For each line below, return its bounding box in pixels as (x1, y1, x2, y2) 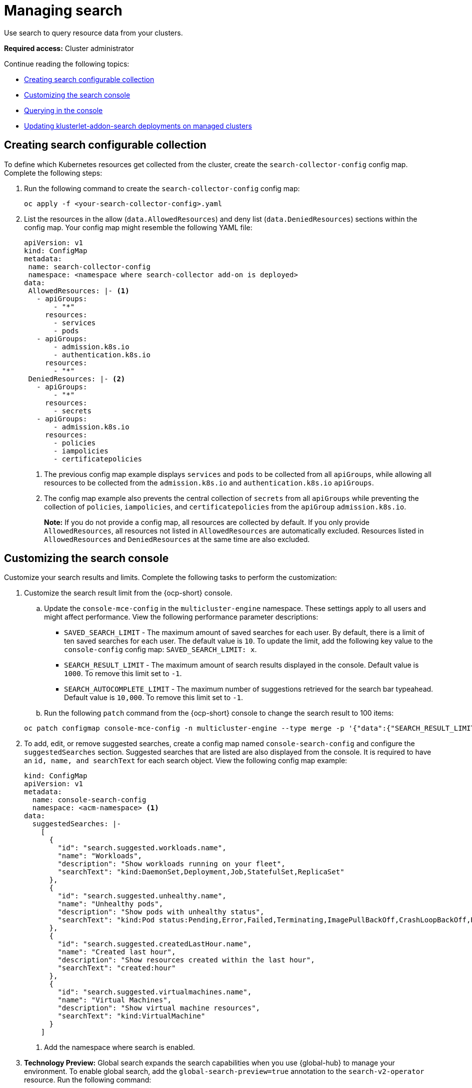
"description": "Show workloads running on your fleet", (57, 860, 285, 868)
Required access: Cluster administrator (4, 44, 134, 53)
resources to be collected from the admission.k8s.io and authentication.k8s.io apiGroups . (44, 478, 374, 487)
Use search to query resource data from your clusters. (4, 28, 183, 37)
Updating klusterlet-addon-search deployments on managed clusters (24, 121, 252, 130)
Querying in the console (24, 106, 103, 115)
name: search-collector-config (28, 262, 150, 271)
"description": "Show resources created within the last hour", (57, 956, 315, 964)
